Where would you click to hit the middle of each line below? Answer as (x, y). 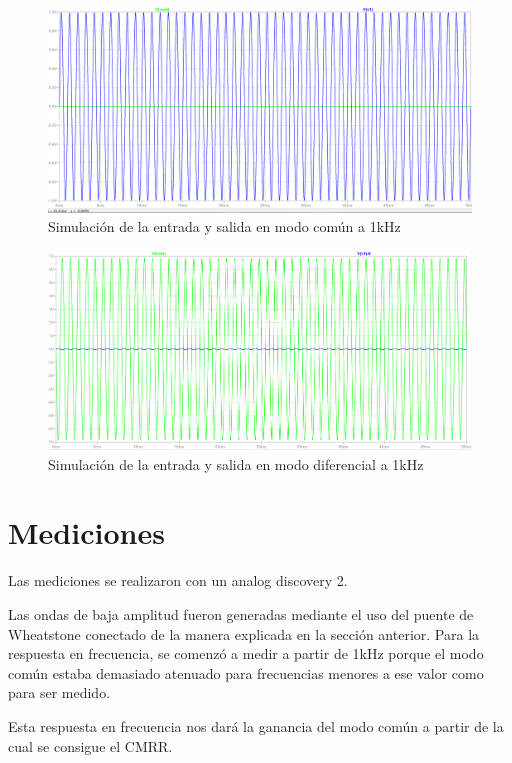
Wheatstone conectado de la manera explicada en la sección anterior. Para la (244, 633)
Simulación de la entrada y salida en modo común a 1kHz (224, 226)
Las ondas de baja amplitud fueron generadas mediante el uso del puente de (241, 613)
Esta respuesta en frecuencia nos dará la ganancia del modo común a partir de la (256, 725)
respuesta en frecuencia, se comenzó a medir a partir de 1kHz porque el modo (246, 653)
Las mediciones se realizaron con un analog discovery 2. (178, 580)
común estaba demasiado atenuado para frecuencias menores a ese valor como (246, 672)
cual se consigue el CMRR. (90, 745)
